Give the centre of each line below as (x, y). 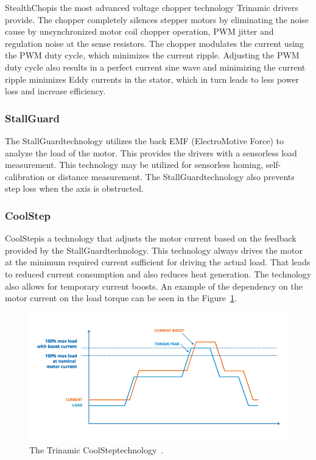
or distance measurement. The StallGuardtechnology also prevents (171, 176)
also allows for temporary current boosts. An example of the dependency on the (154, 286)
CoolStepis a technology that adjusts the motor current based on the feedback (151, 238)
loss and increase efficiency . (55, 91)
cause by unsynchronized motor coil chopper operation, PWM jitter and (139, 31)
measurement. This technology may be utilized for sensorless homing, (134, 165)
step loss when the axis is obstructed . (74, 188)
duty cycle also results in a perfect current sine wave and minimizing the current (155, 67)
